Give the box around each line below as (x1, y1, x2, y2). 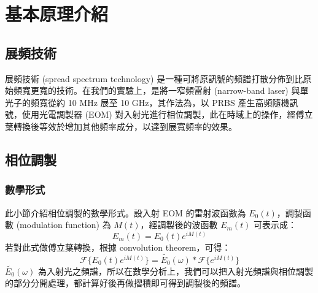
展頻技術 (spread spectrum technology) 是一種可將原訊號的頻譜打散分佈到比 (5, 72, 303, 85)
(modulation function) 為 (16, 218, 111, 231)
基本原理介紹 (5, 1, 109, 26)
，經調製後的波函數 (140, 218, 218, 231)
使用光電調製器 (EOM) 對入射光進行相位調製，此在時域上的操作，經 (21, 108, 296, 121)
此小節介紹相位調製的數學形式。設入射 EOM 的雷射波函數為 (5, 206, 246, 219)
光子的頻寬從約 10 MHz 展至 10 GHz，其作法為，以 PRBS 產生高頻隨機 (5, 96, 290, 108)
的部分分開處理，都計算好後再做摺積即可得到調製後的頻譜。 (5, 276, 246, 289)
